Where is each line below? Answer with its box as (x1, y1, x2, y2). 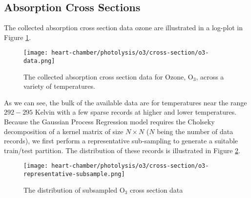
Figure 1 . (4, 32, 31, 42)
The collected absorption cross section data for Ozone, (23, 71, 186, 81)
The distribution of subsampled (23, 184, 118, 195)
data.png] (23, 58, 55, 65)
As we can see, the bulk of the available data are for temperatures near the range (4, 97, 247, 107)
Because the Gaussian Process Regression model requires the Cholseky (4, 117, 215, 127)
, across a (196, 71, 224, 81)
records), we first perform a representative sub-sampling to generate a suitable (4, 136, 238, 146)
